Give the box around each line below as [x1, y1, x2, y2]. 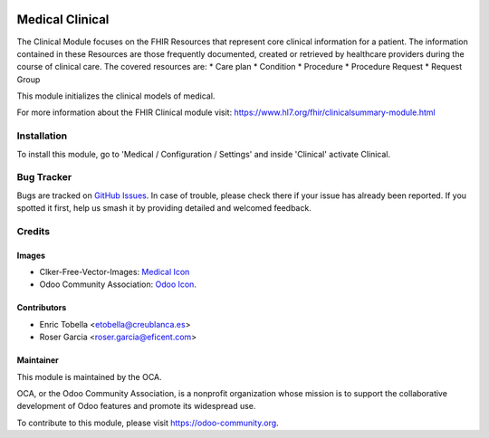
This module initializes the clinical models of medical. [16, 90, 216, 101]
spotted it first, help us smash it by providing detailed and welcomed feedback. [16, 203, 312, 214]
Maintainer [16, 355, 59, 366]
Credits [16, 224, 50, 237]
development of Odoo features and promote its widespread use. [16, 401, 256, 412]
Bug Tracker [16, 171, 72, 184]
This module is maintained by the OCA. [16, 371, 162, 382]
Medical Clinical [16, 12, 110, 27]
